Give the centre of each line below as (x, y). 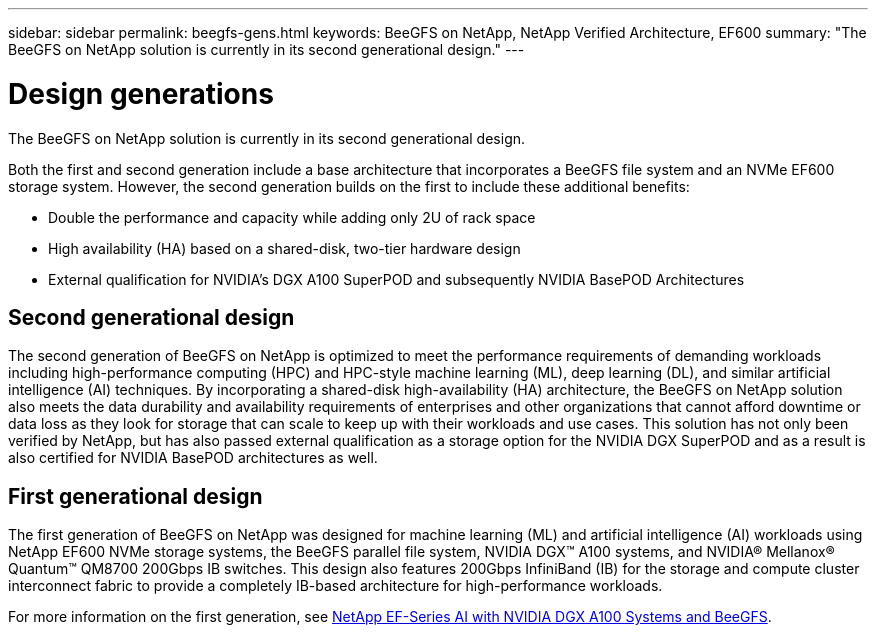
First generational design (135, 496)
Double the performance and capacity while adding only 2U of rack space (292, 217)
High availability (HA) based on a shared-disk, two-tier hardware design (284, 248)
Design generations (141, 93)
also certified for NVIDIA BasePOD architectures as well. (193, 458)
